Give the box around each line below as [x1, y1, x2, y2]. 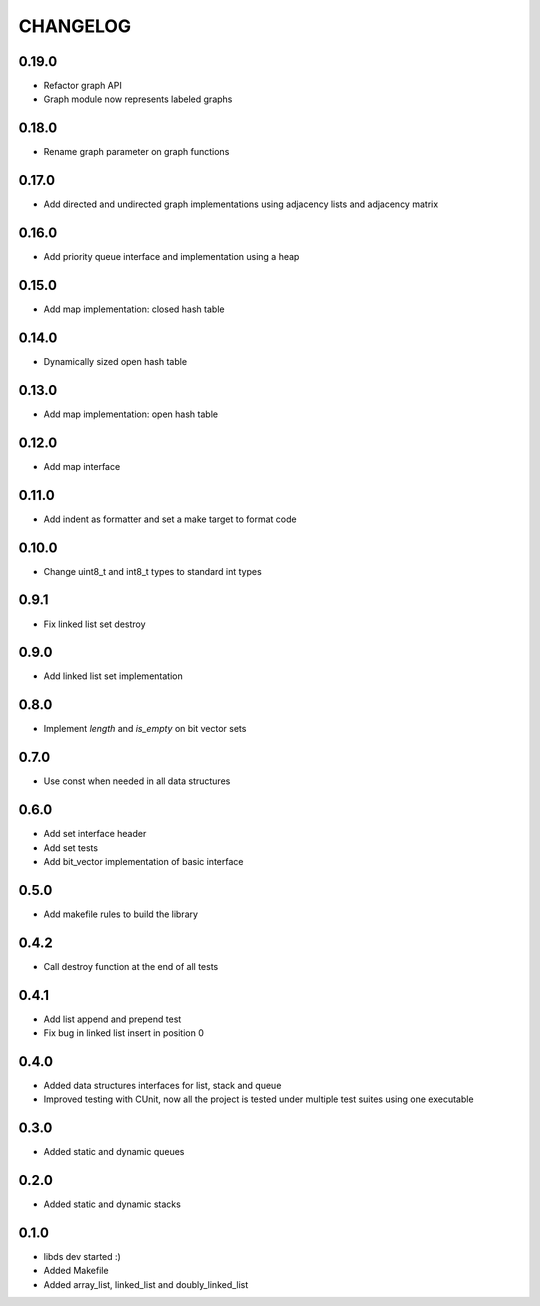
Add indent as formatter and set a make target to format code [43, 513, 297, 525]
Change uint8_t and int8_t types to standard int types [43, 565, 262, 577]
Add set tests [43, 841, 99, 854]
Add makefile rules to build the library [43, 908, 199, 920]
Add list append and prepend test [43, 1013, 182, 1025]
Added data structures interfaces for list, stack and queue [43, 1079, 282, 1091]
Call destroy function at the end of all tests [43, 960, 219, 972]
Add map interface [43, 460, 121, 472]
